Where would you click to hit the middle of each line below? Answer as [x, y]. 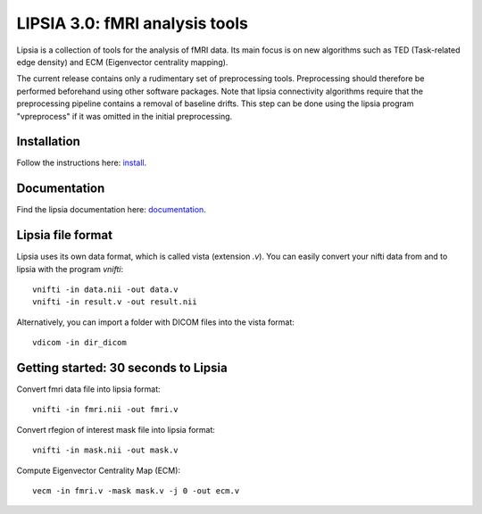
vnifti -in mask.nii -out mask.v [105, 450]
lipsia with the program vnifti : [70, 269]
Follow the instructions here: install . [82, 163]
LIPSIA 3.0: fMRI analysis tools [133, 23]
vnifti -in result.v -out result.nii [115, 302]
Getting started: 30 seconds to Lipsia [122, 367]
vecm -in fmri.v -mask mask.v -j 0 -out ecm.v [136, 491]
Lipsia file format [65, 235]
